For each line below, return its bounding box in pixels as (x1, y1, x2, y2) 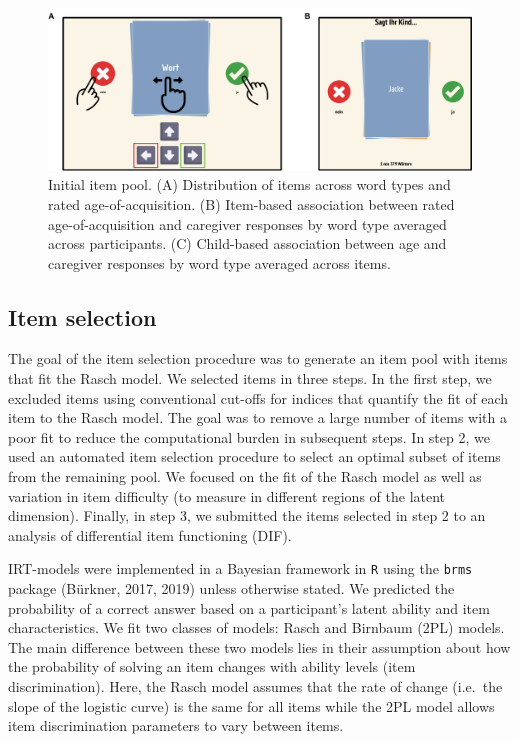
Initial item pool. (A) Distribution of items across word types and (48, 174, 451, 195)
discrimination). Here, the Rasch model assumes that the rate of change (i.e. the (8, 676, 503, 697)
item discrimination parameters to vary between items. (8, 715, 344, 736)
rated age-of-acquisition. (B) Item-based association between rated (48, 193, 455, 214)
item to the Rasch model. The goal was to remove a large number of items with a (8, 407, 508, 428)
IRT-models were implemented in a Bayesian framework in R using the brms (8, 558, 473, 579)
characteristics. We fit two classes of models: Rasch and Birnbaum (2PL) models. (8, 617, 505, 638)
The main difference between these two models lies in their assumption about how (8, 636, 511, 657)
